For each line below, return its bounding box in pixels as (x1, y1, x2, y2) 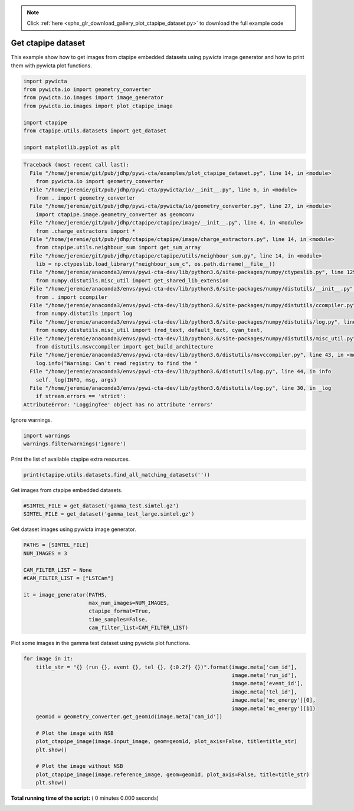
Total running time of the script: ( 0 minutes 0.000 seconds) (11, 794, 159, 802)
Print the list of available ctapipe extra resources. (11, 455, 130, 463)
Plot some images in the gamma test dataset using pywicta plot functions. (11, 640, 191, 647)
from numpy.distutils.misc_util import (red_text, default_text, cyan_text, (35, 327, 263, 334)
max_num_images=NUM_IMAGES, (88, 600, 170, 607)
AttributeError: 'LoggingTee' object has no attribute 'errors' (23, 401, 214, 408)
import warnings (23, 432, 71, 439)
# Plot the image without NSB (35, 763, 123, 770)
